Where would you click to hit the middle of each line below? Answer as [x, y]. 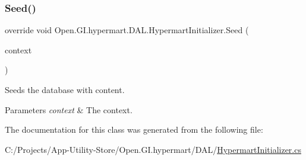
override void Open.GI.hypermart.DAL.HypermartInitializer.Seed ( [127, 30]
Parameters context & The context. [69, 109]
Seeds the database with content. [65, 89]
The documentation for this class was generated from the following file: [134, 129]
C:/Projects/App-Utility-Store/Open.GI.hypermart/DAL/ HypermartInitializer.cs [153, 149]
